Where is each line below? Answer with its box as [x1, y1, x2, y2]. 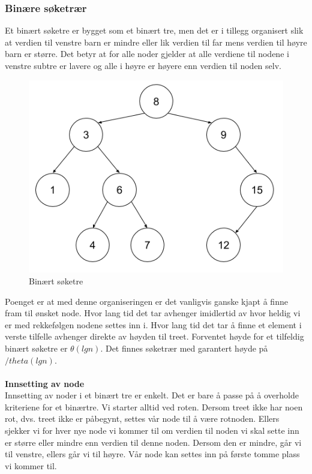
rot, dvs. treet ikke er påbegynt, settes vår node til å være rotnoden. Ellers [5, 412, 280, 425]
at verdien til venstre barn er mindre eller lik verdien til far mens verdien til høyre [5, 35, 307, 48]
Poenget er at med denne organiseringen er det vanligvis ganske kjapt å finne [5, 295, 288, 307]
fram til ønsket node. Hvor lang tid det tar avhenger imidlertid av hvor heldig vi [5, 307, 301, 319]
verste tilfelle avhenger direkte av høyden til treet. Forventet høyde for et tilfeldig [5, 330, 304, 343]
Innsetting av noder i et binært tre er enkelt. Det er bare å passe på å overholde [5, 389, 299, 401]
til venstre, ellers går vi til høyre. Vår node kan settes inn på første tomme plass [5, 448, 300, 460]
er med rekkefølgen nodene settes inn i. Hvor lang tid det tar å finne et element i [5, 318, 302, 331]
